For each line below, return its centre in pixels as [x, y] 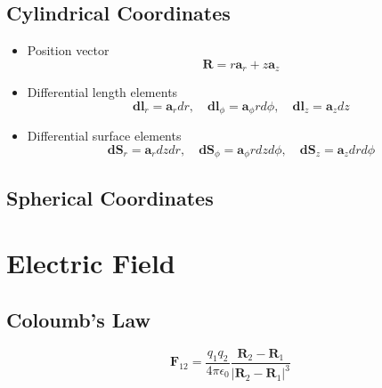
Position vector [68, 50]
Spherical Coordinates [110, 197]
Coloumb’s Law [78, 319]
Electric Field [91, 263]
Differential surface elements [104, 136]
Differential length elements [102, 92]
